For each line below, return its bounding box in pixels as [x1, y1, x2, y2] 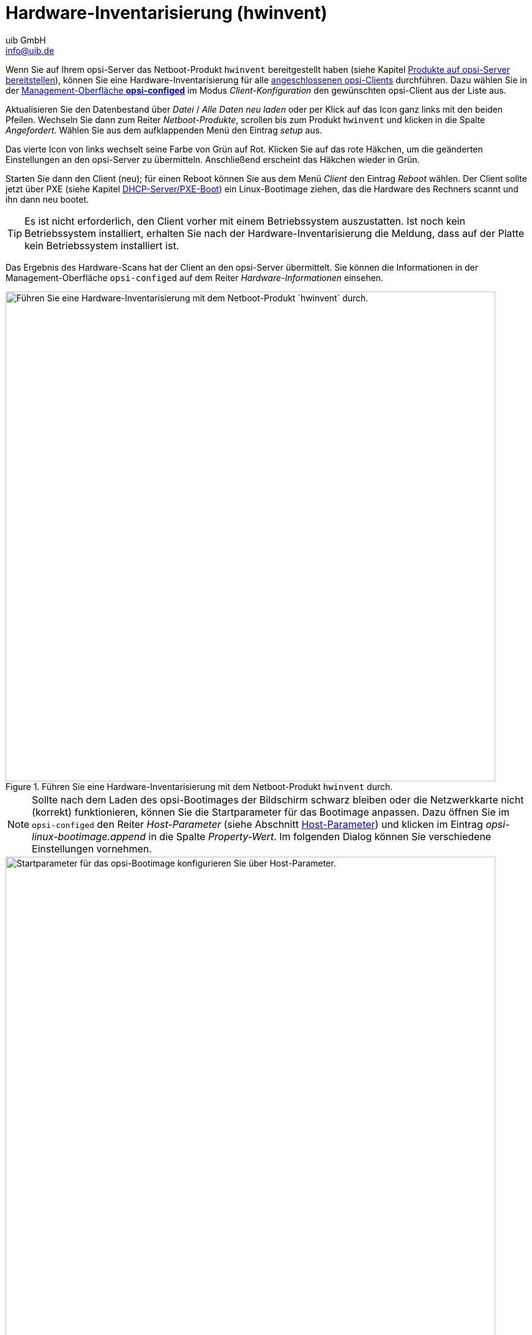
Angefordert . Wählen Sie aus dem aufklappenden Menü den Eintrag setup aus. [6, 124, 323, 135]
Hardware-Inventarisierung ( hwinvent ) [6, 2, 328, 23]
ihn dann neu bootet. [6, 194, 89, 205]
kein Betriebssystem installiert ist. [24, 239, 179, 252]
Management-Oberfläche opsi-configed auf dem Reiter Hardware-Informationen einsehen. [6, 272, 384, 283]
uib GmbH [6, 34, 46, 45]
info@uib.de [6, 45, 54, 56]
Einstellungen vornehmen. [32, 842, 152, 855]
